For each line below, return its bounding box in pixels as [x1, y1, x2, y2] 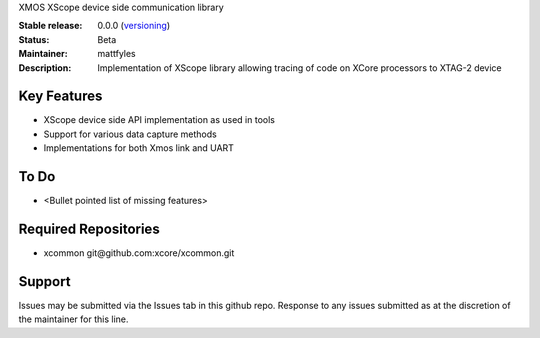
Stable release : [18, 20, 83, 32]
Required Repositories [18, 220, 160, 237]
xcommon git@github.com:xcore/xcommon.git [43, 247, 235, 259]
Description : [18, 61, 72, 74]
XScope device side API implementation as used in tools [43, 114, 275, 126]
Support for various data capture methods [43, 128, 217, 140]
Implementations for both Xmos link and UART [43, 142, 235, 154]
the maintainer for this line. [18, 313, 129, 325]
